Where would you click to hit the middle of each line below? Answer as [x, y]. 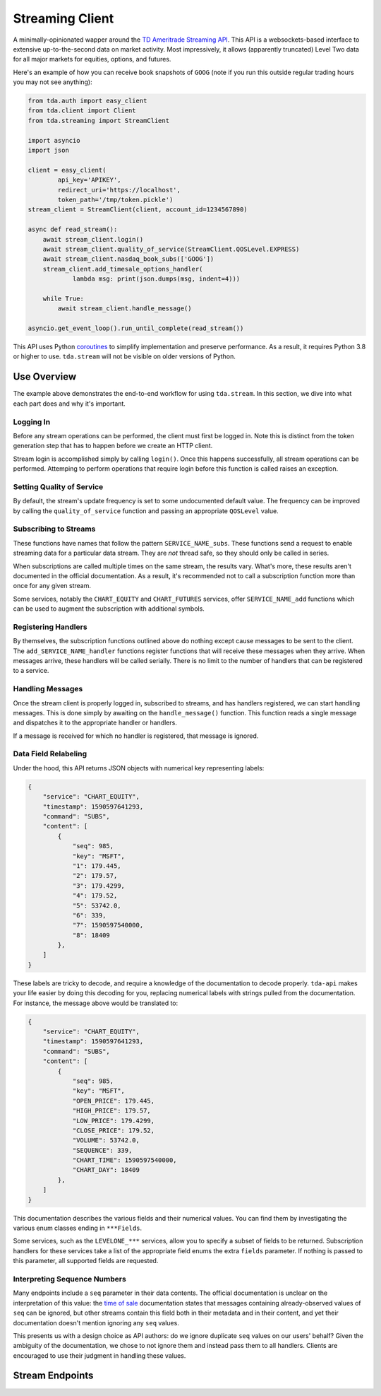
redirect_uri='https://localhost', [119, 190]
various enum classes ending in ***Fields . [78, 1228]
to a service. [31, 671]
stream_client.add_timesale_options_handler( [123, 269]
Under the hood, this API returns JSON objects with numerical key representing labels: [139, 768]
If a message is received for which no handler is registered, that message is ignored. [136, 736]
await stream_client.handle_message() [125, 309]
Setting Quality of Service [58, 486]
